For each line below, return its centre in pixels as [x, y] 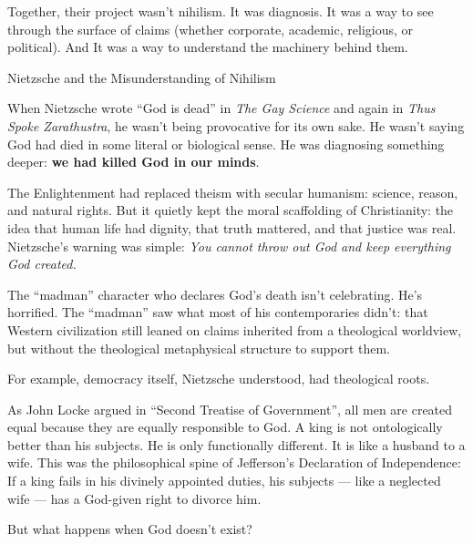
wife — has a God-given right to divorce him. [134, 498]
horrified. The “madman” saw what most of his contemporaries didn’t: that [218, 312]
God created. [42, 264]
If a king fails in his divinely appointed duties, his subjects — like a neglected [224, 481]
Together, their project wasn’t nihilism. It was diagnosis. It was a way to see [221, 11]
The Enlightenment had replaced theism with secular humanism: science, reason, [233, 192]
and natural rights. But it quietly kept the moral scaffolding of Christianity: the [231, 210]
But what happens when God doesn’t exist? [130, 529]
